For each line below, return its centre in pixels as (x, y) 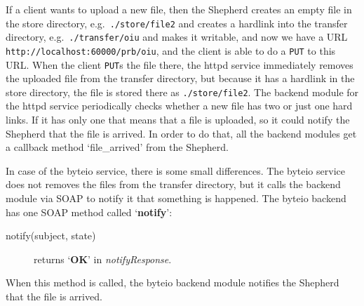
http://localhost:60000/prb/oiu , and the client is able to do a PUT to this (171, 50)
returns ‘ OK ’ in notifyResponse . (103, 259)
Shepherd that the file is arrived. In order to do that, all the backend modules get (181, 133)
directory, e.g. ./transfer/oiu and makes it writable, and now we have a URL (177, 37)
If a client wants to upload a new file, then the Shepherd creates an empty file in (179, 9)
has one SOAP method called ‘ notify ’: (89, 212)
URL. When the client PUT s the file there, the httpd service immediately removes (180, 64)
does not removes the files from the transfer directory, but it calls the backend (173, 184)
